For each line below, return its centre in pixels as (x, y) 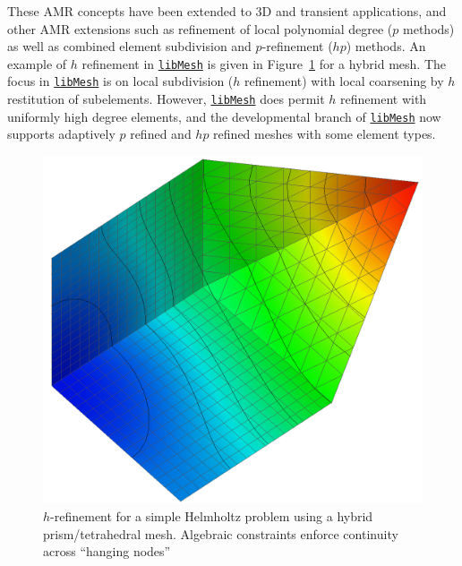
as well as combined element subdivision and (129, 46)
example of (37, 63)
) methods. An (386, 46)
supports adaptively (61, 134)
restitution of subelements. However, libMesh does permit (166, 99)
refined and (161, 134)
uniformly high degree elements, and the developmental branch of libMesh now (224, 116)
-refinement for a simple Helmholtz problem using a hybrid (212, 515)
